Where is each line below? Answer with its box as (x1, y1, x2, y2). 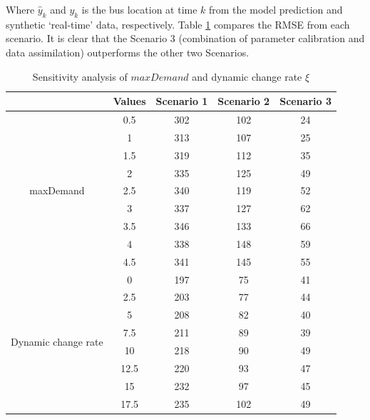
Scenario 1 (155, 94, 208, 109)
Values (113, 94, 146, 109)
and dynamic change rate (192, 69, 302, 84)
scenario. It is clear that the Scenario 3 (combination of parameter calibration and (6, 31, 365, 46)
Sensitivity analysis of (32, 69, 128, 84)
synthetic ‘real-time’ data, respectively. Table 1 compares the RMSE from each (6, 16, 350, 31)
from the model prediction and (209, 2, 343, 16)
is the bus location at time (81, 2, 197, 16)
